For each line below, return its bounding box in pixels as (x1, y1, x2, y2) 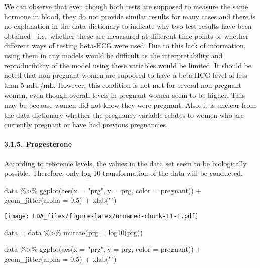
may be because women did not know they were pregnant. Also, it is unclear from (4, 99, 256, 110)
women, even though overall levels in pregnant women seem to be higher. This (4, 90, 245, 100)
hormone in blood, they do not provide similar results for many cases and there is (4, 11, 256, 21)
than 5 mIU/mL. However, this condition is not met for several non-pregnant (4, 79, 242, 90)
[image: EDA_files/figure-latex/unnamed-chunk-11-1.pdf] (4, 212, 199, 220)
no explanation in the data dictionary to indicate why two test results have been (4, 21, 252, 31)
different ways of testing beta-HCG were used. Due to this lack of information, (4, 40, 246, 51)
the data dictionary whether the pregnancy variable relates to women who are (4, 109, 244, 120)
